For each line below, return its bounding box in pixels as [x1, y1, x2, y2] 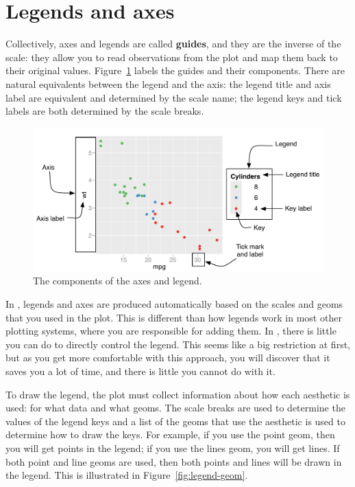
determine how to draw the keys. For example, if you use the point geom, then [5, 427, 335, 442]
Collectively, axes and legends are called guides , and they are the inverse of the [5, 36, 341, 51]
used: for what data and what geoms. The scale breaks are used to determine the [5, 400, 345, 415]
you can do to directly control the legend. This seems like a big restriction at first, [5, 337, 350, 351]
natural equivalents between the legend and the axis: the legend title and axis [5, 76, 331, 91]
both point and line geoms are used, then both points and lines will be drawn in [5, 454, 342, 468]
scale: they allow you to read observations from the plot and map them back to [5, 49, 338, 64]
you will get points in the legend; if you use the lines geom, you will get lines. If [5, 440, 340, 455]
